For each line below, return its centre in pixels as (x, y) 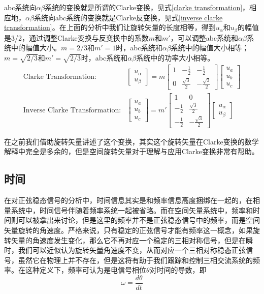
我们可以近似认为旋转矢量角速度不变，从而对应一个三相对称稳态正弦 (132, 250)
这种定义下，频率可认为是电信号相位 (86, 270)
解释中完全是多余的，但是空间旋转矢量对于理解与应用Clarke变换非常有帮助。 (131, 151)
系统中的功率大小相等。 (175, 57)
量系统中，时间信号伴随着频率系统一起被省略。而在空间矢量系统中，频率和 (128, 210)
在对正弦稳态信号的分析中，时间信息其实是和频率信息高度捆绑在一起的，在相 (132, 200)
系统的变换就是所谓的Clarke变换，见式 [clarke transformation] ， (147, 7)
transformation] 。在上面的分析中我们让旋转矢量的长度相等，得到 (110, 27)
